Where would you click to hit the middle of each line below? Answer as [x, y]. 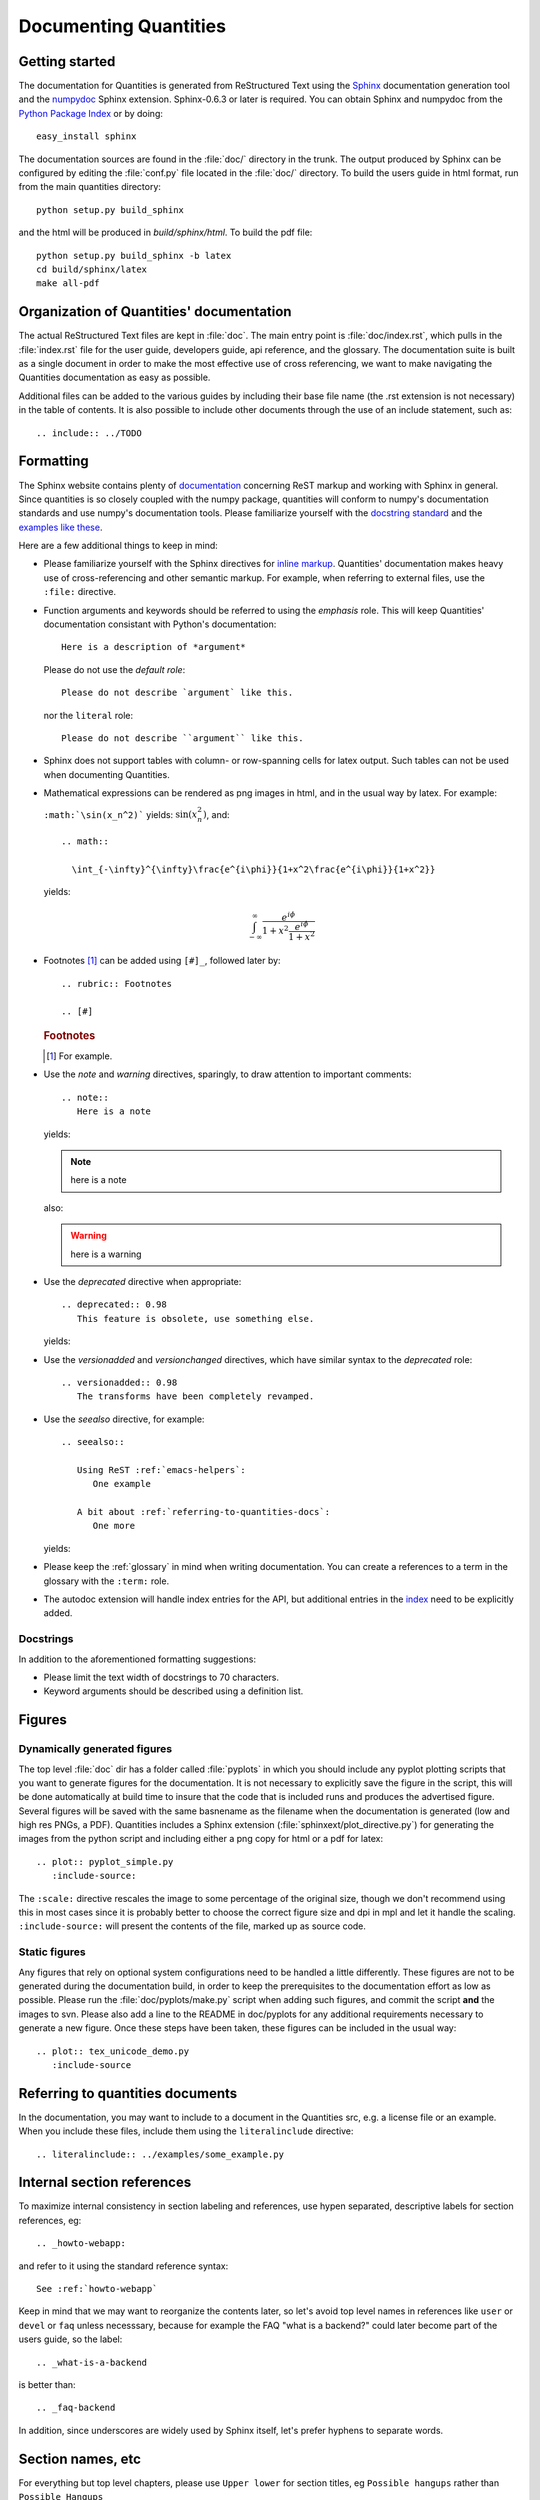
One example [122, 1484]
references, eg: [50, 2220]
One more [114, 1526]
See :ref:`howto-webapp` [97, 2289]
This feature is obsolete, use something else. [195, 1318]
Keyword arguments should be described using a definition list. [173, 1691]
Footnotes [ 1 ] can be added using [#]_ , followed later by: [162, 961]
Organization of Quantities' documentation [155, 311]
